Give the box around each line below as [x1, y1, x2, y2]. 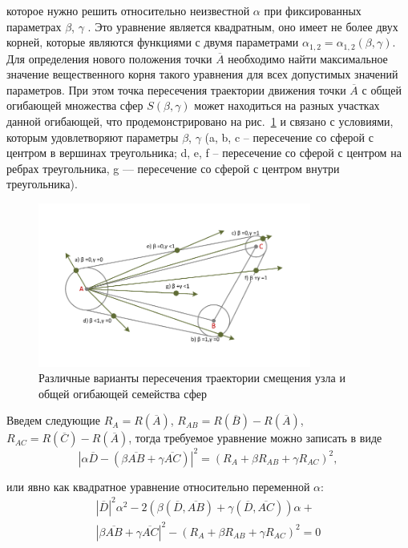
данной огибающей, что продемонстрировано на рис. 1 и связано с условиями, [6, 113, 394, 130]
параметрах [6, 18, 62, 34]
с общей [362, 81, 402, 98]
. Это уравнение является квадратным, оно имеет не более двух [87, 18, 398, 34]
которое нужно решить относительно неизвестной [6, 2, 250, 18]
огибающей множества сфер [6, 97, 143, 114]
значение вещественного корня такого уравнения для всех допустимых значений [6, 66, 398, 83]
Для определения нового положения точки [6, 50, 212, 66]
